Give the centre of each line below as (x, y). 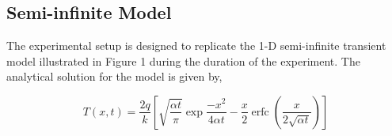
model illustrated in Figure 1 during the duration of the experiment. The (183, 60)
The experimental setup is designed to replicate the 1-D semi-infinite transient (196, 45)
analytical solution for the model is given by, (114, 76)
